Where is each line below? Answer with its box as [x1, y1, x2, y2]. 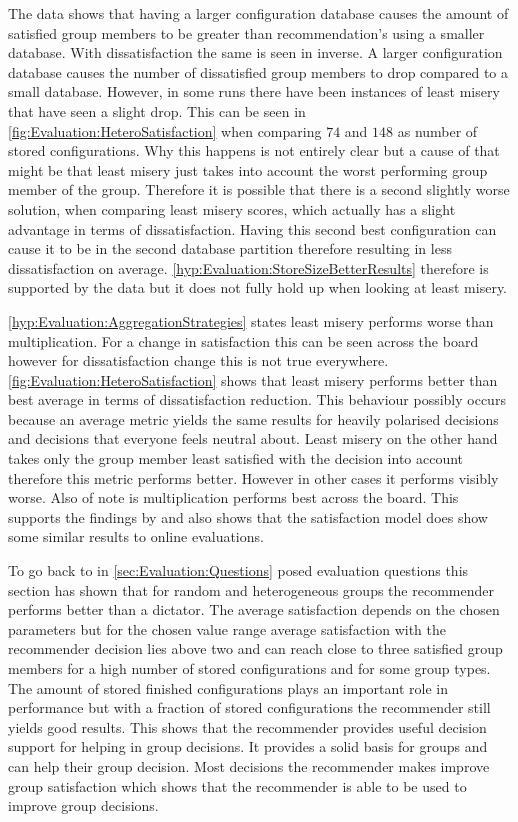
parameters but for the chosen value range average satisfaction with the [8, 618, 446, 639]
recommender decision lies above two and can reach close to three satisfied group [8, 638, 503, 659]
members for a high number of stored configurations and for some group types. [8, 658, 491, 678]
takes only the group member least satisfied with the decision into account [8, 448, 464, 469]
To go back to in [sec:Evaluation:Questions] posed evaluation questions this [8, 560, 469, 581]
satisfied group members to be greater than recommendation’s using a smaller [8, 22, 485, 43]
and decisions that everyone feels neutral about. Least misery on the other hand [8, 428, 498, 449]
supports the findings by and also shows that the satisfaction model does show [8, 506, 488, 527]
